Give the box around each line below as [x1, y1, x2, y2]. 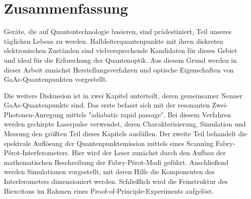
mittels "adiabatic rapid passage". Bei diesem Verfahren [66, 109, 231, 119]
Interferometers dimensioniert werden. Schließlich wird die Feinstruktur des [4, 176, 228, 186]
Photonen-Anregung [4, 109, 64, 119]
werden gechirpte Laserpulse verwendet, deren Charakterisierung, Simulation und [4, 119, 246, 129]
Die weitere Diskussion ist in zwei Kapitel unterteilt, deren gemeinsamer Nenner [4, 90, 243, 100]
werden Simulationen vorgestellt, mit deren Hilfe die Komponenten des [4, 166, 215, 177]
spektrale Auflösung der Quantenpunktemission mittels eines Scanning [4, 138, 214, 148]
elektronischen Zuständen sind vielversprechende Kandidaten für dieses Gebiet [4, 45, 237, 55]
